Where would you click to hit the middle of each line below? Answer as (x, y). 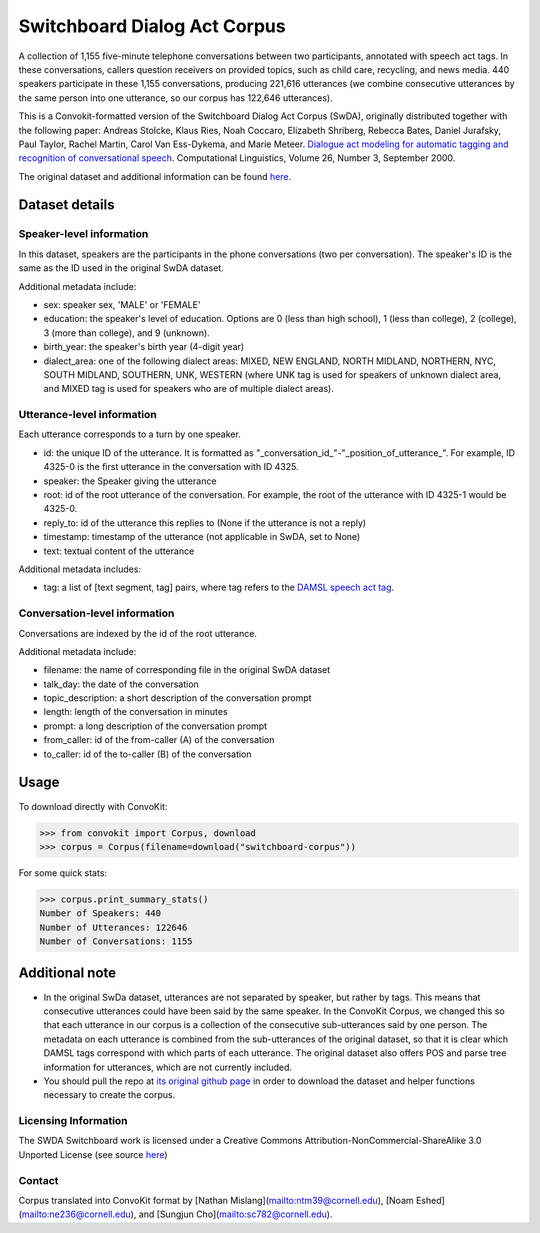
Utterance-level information (87, 415)
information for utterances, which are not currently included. (168, 1067)
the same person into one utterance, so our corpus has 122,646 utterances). (176, 97)
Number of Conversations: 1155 (116, 941)
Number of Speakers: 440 (100, 913)
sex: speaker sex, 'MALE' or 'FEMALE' (122, 304)
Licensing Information (73, 1121)
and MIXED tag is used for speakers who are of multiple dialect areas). (189, 389)
